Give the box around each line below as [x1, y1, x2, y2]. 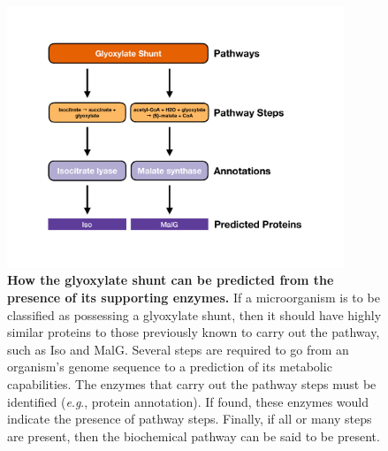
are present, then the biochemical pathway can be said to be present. [7, 426, 380, 445]
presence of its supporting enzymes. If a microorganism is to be [7, 287, 380, 306]
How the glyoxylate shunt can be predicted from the [7, 271, 334, 289]
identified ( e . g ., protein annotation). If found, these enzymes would [7, 392, 369, 410]
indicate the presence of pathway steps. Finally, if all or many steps [7, 409, 372, 428]
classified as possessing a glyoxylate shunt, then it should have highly [7, 305, 382, 324]
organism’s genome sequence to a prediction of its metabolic [7, 357, 332, 376]
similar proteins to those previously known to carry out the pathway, [7, 323, 380, 341]
